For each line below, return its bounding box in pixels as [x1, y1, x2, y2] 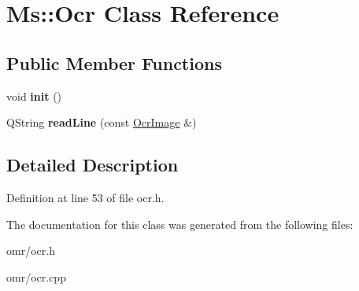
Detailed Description [6, 153, 179, 177]
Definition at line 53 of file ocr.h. [6, 189, 165, 205]
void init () [6, 87, 62, 104]
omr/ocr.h [6, 242, 55, 259]
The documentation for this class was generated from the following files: [6, 215, 353, 232]
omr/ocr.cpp [6, 268, 66, 285]
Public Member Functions [6, 50, 222, 75]
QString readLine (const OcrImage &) [6, 114, 197, 131]
